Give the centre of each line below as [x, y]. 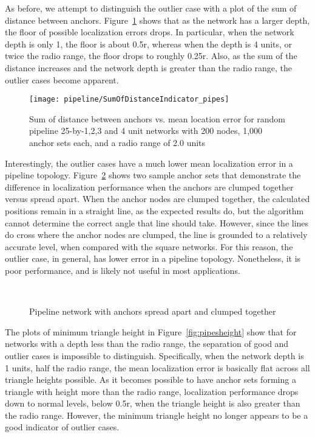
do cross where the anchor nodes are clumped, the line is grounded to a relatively [156, 235]
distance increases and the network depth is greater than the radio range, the [149, 67]
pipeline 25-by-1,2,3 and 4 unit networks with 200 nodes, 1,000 [146, 131]
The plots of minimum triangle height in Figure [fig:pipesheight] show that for [151, 331]
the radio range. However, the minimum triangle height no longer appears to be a [157, 415]
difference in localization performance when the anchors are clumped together [149, 187]
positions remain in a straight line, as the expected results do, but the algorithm [154, 210]
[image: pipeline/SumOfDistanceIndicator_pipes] [129, 100]
